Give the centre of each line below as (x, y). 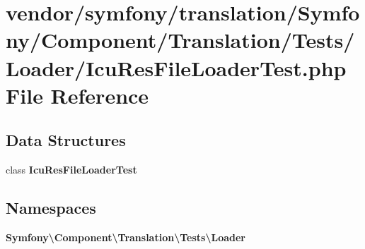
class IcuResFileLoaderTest (71, 170)
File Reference (77, 95)
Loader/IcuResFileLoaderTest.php (176, 67)
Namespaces (51, 208)
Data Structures (66, 140)
